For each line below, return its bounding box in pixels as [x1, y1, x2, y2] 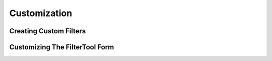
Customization [9, 8, 73, 19]
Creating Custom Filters [9, 27, 86, 35]
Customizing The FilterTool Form [9, 43, 114, 51]
